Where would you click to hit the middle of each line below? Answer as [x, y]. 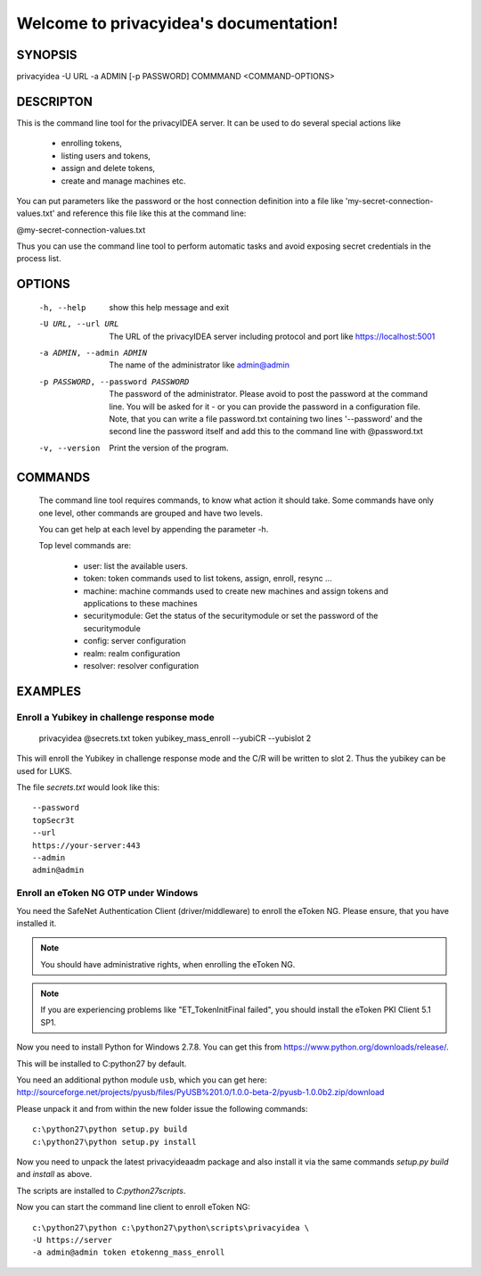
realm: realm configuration [132, 653]
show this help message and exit [169, 307]
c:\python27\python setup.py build [110, 1129]
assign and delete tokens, [108, 169]
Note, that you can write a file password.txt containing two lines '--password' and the [266, 419]
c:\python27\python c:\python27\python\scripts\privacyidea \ [171, 1227]
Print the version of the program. [169, 448]
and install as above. [54, 1174]
